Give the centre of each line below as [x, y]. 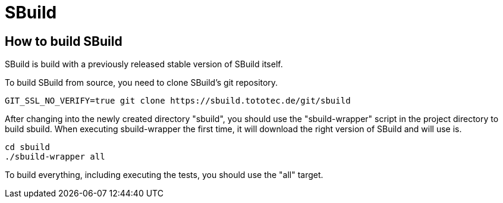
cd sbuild [27, 147]
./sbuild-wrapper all [55, 157]
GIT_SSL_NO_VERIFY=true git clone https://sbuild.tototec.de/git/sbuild [178, 101]
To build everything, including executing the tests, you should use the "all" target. [164, 175]
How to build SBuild [64, 41]
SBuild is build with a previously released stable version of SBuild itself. [144, 64]
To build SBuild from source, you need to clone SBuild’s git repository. [142, 83]
